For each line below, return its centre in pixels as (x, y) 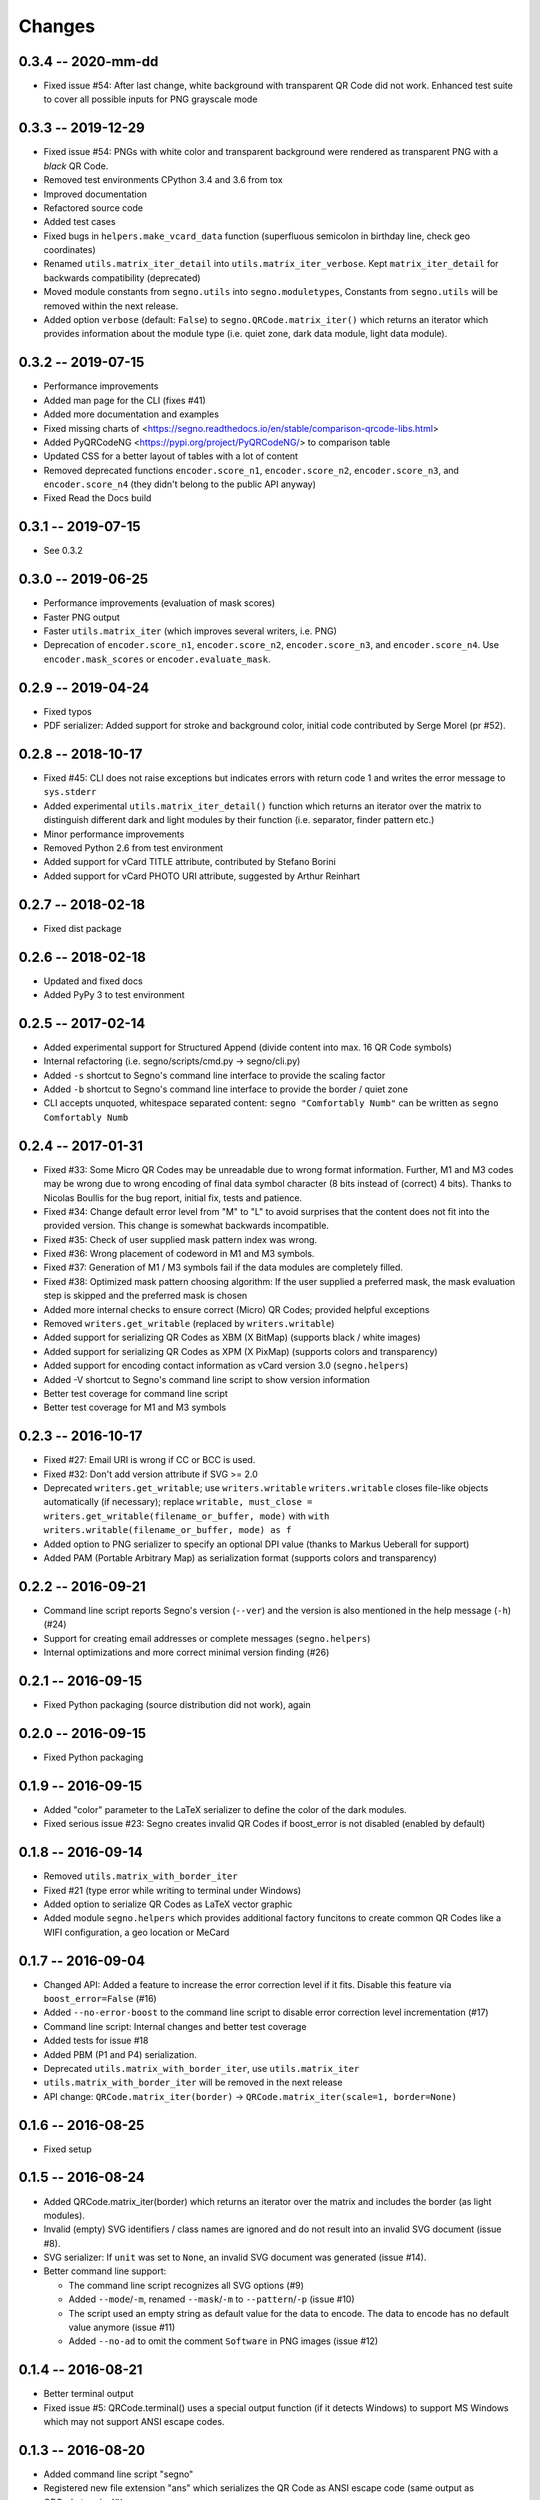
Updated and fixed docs (93, 981)
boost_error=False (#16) (100, 1998)
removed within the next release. (111, 306)
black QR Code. (76, 166)
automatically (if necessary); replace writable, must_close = (178, 1502)
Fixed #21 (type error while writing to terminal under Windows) (172, 1890)
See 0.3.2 (63, 551)
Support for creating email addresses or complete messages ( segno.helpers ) (207, 1638)
